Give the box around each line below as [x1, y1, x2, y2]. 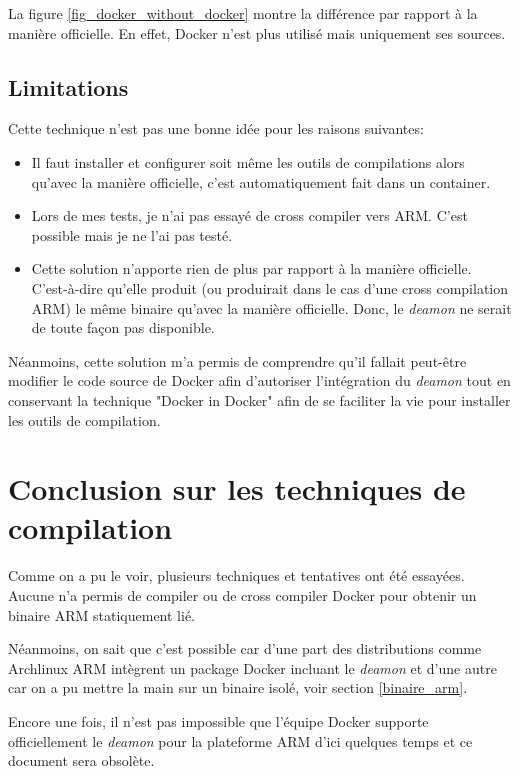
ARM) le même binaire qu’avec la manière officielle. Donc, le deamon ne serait [31, 297, 512, 318]
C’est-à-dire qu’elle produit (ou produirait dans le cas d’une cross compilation [31, 277, 509, 298]
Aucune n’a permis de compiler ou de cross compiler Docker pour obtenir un [8, 585, 477, 606]
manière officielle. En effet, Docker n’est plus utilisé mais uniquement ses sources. [8, 22, 506, 43]
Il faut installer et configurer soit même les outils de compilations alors [31, 151, 465, 172]
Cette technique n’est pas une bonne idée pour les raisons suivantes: [8, 118, 424, 139]
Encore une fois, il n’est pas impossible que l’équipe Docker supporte [8, 710, 429, 731]
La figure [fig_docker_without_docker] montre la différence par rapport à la [8, 3, 478, 23]
